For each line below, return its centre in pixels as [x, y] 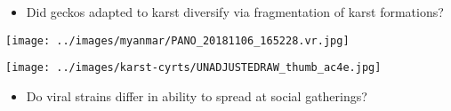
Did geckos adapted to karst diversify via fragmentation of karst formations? [235, 12]
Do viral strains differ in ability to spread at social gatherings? [197, 95]
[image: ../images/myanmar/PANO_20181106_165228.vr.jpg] [177, 40]
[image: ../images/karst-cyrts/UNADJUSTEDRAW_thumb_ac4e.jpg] [193, 68]
